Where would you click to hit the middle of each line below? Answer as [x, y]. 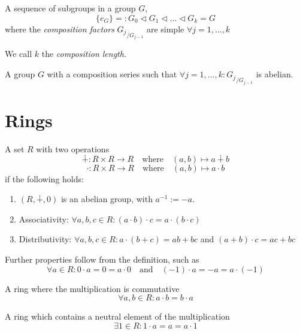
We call [19, 54]
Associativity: [44, 219]
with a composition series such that [112, 74]
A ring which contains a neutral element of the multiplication [117, 316]
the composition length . [84, 54]
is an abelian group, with [107, 199]
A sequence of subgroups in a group [70, 8]
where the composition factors [60, 28]
